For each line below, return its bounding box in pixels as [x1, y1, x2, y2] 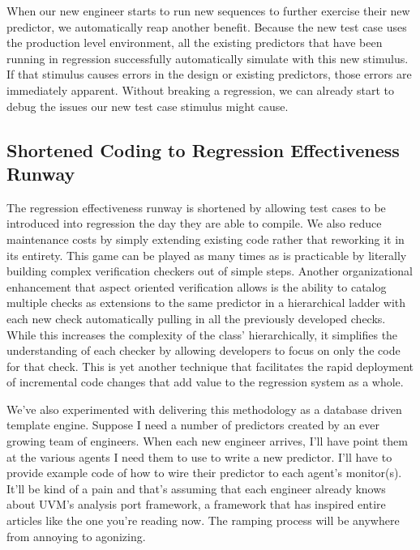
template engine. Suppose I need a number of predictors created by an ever [6, 416, 379, 433]
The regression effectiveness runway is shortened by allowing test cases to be [6, 198, 386, 215]
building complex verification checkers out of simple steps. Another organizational [6, 262, 413, 279]
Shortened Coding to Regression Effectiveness [6, 137, 400, 162]
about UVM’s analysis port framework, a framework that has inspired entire [6, 496, 386, 513]
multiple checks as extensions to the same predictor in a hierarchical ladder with [6, 294, 406, 311]
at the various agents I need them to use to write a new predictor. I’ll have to [6, 448, 392, 465]
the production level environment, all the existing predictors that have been [6, 34, 383, 51]
